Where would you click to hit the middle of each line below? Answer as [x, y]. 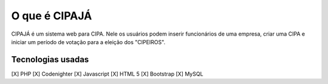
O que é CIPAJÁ [52, 16]
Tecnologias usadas [50, 60]
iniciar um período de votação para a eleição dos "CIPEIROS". [88, 42]
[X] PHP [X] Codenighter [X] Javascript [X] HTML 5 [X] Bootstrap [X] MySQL [107, 74]
